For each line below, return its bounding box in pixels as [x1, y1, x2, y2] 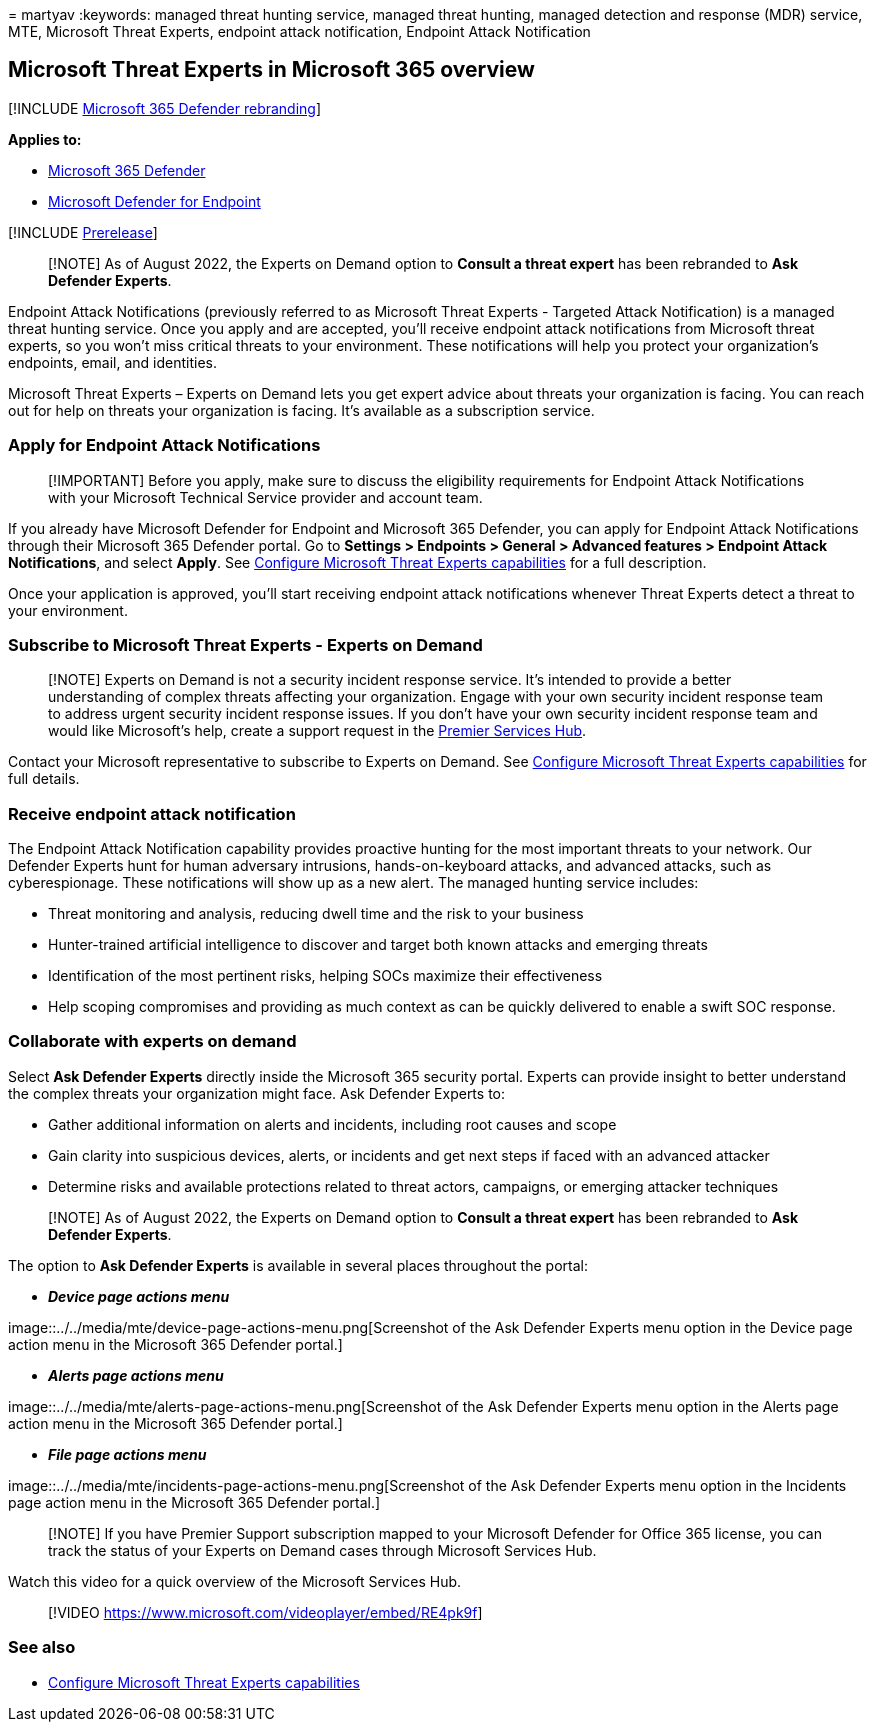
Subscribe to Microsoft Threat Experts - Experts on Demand [8, 634, 483, 655]
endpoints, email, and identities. [8, 353, 218, 371]
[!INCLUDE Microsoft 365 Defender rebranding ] [8, 99, 322, 117]
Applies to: [8, 130, 82, 148]
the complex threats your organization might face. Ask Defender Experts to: [8, 1084, 506, 1102]
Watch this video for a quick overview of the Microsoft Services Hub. [8, 1572, 462, 1590]
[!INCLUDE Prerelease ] [8, 223, 158, 241]
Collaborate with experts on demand [8, 1031, 297, 1052]
